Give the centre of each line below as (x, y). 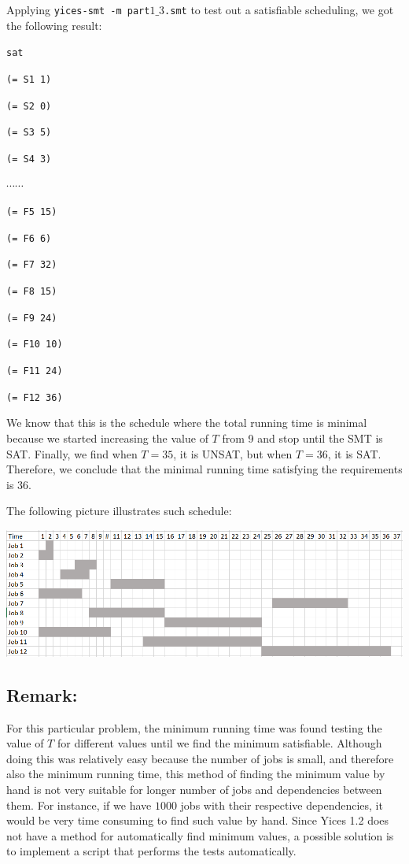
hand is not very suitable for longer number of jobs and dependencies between (194, 789)
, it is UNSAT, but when (233, 453)
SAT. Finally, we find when (72, 453)
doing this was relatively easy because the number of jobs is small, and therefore (200, 758)
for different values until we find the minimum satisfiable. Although (219, 743)
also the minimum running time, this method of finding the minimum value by (196, 774)
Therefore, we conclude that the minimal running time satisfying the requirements (204, 469)
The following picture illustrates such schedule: (119, 511)
